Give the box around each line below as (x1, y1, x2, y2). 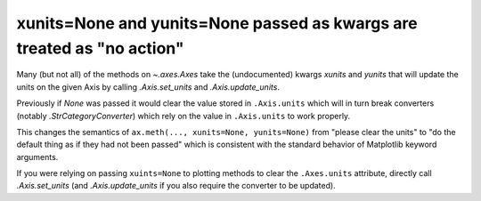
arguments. (16, 151, 59, 162)
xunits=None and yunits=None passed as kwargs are (16, 13, 418, 33)
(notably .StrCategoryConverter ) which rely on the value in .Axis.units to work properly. (16, 110, 351, 121)
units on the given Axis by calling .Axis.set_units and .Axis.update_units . (16, 81, 281, 92)
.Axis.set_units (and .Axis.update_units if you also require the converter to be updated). (16, 181, 336, 191)
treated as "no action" (16, 38, 184, 58)
